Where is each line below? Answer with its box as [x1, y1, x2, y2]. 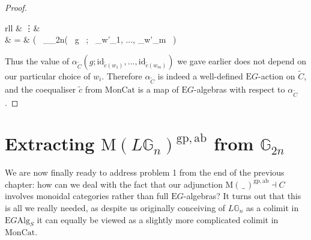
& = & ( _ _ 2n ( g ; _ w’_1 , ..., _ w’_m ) [5, 33, 177, 46]
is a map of [137, 82, 179, 95]
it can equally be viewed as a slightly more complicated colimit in [37, 213, 279, 226]
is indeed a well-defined [157, 70, 243, 82]
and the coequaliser [5, 82, 76, 95]
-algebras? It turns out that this [183, 189, 301, 202]
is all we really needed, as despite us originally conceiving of [5, 202, 226, 214]
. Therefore [101, 70, 142, 82]
